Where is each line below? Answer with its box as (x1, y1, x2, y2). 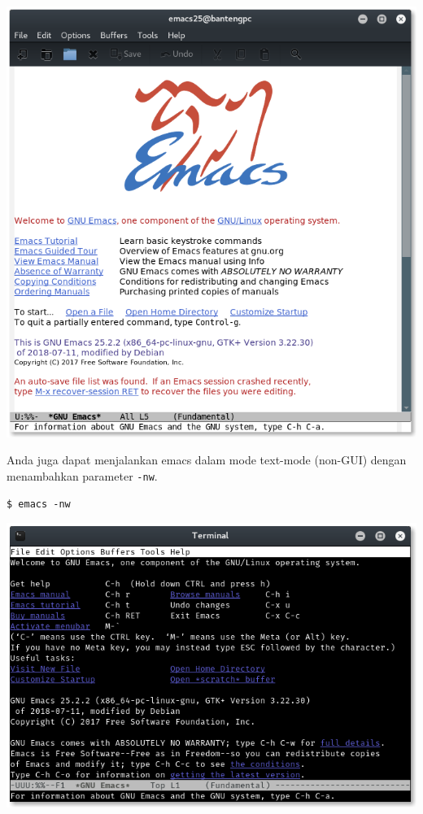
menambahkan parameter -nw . (7, 467, 158, 484)
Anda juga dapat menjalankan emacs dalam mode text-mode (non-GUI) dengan (7, 451, 407, 468)
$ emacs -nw (7, 498, 71, 510)
